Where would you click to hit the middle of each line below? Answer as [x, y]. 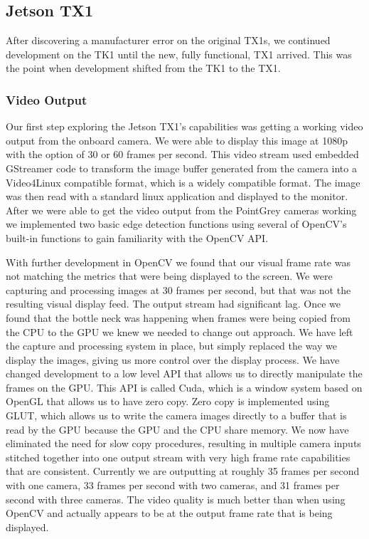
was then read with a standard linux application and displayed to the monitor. [177, 196]
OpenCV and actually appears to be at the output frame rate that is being [169, 513]
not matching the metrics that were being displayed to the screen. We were [169, 276]
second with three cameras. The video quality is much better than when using [176, 499]
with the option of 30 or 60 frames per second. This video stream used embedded [182, 154]
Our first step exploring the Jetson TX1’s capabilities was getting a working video [184, 126]
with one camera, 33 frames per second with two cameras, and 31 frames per [173, 485]
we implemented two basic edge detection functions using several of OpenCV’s [176, 224]
